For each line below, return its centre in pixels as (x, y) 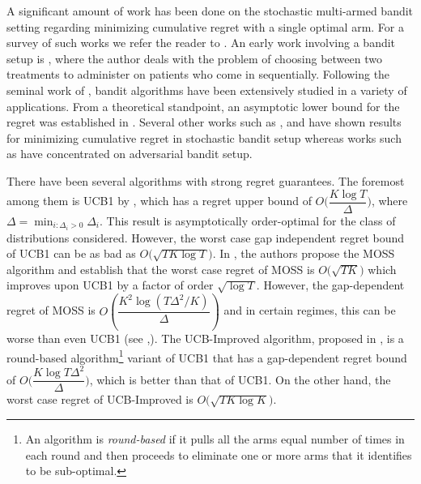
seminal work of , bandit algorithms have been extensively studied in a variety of (207, 90)
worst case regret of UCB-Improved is (100, 399)
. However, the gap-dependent (330, 285)
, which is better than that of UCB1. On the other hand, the (240, 379)
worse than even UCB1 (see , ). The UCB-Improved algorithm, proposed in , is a (205, 338)
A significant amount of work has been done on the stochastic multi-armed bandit (210, 11)
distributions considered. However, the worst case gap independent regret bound (206, 237)
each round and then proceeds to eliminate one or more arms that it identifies (219, 454)
